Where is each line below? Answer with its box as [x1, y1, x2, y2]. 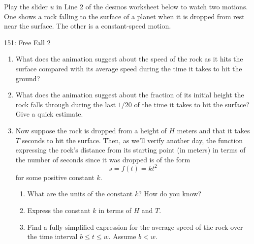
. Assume [108, 231, 136, 242]
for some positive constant [15, 172, 95, 182]
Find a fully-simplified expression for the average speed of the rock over [27, 221, 243, 232]
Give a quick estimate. [15, 109, 83, 119]
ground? [15, 73, 40, 83]
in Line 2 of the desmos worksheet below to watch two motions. [56, 1, 248, 11]
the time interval [27, 231, 78, 242]
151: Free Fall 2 [4, 37, 51, 47]
